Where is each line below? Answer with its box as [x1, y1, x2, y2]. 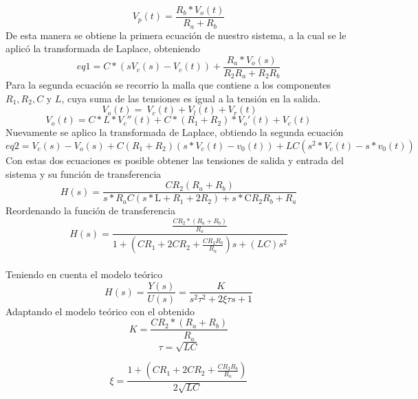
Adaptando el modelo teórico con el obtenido [5, 304, 195, 318]
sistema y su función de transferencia [5, 166, 162, 181]
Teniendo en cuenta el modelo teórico [5, 266, 163, 281]
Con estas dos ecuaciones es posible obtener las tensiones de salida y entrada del [5, 153, 344, 167]
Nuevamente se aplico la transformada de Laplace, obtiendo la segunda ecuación [5, 125, 344, 139]
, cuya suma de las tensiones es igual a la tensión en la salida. [61, 91, 321, 105]
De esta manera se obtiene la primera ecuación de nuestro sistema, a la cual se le [5, 27, 346, 42]
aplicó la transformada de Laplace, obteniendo [5, 41, 201, 56]
